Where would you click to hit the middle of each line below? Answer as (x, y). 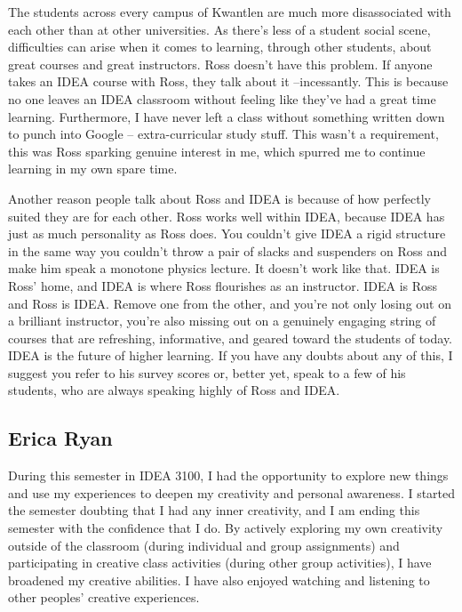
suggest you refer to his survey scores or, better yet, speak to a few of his (207, 372)
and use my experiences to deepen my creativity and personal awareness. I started (232, 492)
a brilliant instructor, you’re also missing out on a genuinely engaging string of (222, 321)
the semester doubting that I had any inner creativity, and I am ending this (214, 510)
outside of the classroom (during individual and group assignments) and (204, 545)
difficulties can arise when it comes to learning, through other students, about (220, 47)
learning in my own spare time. (93, 169)
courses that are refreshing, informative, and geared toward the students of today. (231, 338)
